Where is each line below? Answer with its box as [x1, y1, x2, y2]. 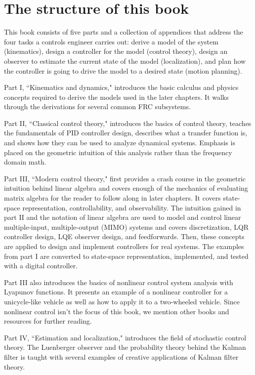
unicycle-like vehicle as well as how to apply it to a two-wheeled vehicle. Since [4, 296, 240, 306]
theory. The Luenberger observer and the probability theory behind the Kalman [4, 342, 246, 352]
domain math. [4, 157, 46, 167]
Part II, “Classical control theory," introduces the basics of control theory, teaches [4, 118, 252, 128]
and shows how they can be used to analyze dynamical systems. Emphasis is [4, 137, 235, 148]
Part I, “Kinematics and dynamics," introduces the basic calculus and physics [4, 82, 239, 92]
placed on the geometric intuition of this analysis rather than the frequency [4, 147, 232, 157]
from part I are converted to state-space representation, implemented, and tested [4, 250, 249, 261]
